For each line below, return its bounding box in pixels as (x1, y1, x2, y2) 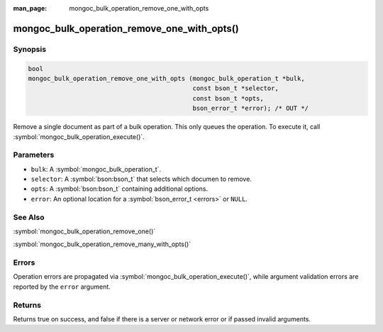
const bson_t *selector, (192, 84, 279, 92)
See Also (13, 212, 45, 222)
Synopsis (13, 44, 46, 54)
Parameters (13, 150, 55, 160)
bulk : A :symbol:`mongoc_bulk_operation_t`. (30, 165, 162, 173)
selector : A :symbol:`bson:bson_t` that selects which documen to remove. (30, 175, 252, 184)
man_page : (13, 4, 48, 12)
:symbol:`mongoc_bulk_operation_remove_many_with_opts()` (13, 240, 191, 248)
